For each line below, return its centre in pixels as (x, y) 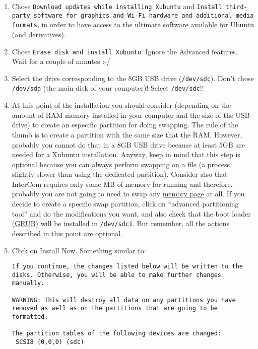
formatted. (30, 317)
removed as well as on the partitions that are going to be (115, 308)
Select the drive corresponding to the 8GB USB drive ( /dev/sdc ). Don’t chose (133, 78)
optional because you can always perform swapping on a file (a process (121, 164)
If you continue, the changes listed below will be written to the (127, 267)
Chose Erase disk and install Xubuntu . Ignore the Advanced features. (125, 51)
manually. (28, 283)
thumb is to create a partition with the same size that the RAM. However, (127, 134)
